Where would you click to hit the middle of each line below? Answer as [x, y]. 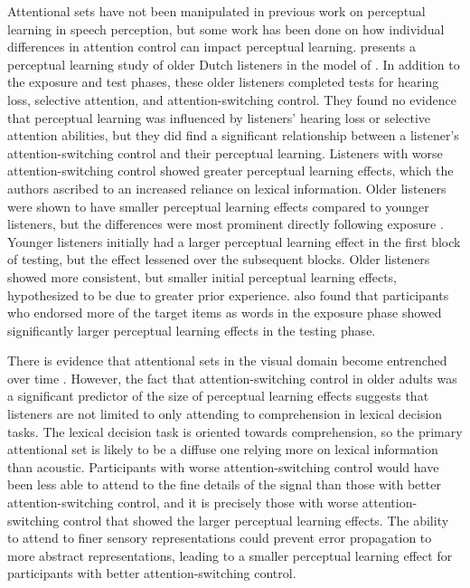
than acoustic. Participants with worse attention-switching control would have [223, 466]
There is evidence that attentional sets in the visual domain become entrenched [227, 360]
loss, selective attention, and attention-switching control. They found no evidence [232, 99]
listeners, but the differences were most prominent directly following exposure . [226, 224]
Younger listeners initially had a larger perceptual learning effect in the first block [234, 241]
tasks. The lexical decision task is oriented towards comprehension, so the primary [235, 431]
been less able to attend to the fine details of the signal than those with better [224, 484]
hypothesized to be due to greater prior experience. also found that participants [228, 294]
